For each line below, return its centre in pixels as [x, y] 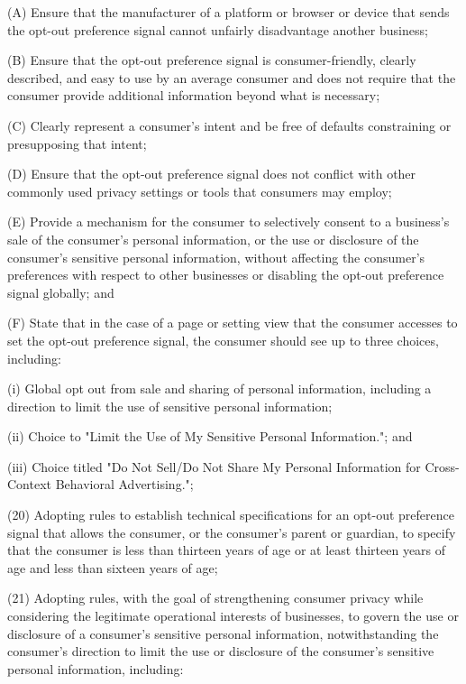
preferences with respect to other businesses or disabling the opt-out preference [226, 275]
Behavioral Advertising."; [124, 484]
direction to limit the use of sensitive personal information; [170, 406]
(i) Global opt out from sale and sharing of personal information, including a [219, 388]
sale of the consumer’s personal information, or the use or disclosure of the [213, 239]
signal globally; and [61, 292]
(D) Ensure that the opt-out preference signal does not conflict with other [212, 174]
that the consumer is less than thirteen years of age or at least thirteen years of [227, 550]
